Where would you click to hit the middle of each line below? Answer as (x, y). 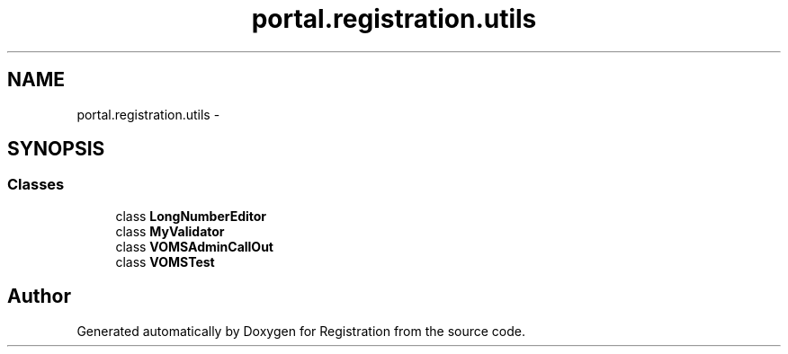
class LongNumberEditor (191, 216)
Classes (36, 185)
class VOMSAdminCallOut (194, 246)
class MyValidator (170, 231)
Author (39, 296)
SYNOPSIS (56, 149)
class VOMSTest (165, 261)
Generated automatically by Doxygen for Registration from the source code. (301, 331)
